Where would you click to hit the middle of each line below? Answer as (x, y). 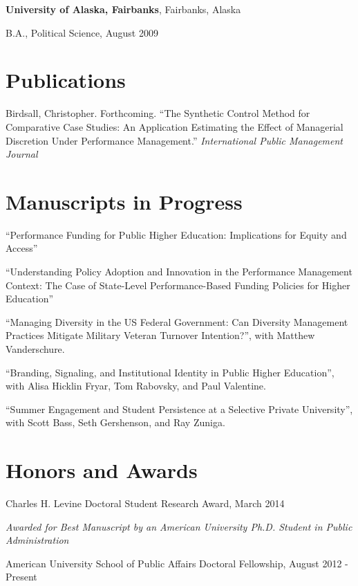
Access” (22, 248)
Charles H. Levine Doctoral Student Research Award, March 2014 (145, 503)
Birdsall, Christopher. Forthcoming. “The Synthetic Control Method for (158, 113)
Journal (22, 154)
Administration (37, 540)
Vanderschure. (35, 348)
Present (21, 577)
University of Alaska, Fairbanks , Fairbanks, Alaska (123, 9)
